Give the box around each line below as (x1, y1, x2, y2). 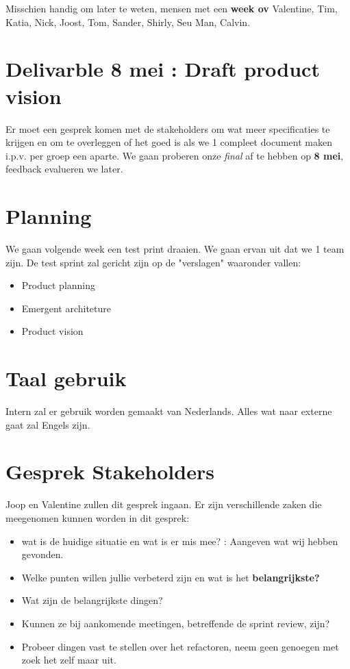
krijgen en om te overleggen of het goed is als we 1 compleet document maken (5, 135, 332, 149)
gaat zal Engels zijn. (5, 417, 90, 431)
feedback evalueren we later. (5, 162, 123, 176)
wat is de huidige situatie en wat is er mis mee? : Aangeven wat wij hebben (21, 533, 338, 548)
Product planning (21, 278, 96, 292)
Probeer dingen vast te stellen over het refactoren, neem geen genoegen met (21, 639, 339, 653)
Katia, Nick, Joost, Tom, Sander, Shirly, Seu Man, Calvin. (5, 14, 251, 29)
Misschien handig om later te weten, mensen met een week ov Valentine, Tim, (5, 1, 338, 15)
